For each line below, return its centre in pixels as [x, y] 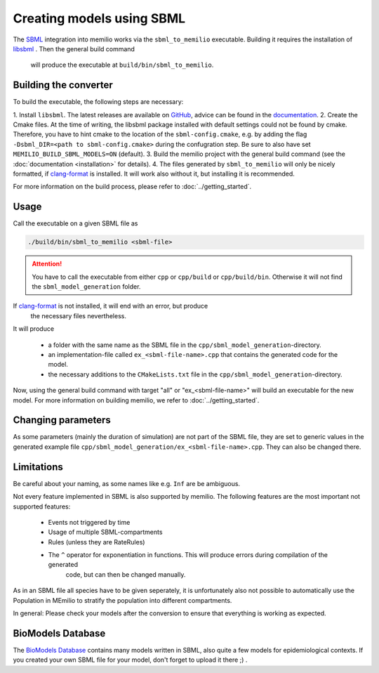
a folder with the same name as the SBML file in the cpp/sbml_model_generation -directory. [185, 345]
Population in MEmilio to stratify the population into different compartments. [122, 600]
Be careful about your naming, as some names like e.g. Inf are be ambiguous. [127, 483]
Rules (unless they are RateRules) [97, 542]
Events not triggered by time [89, 522]
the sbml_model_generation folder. [86, 287]
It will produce [34, 329]
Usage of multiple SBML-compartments [105, 532]
